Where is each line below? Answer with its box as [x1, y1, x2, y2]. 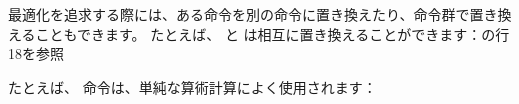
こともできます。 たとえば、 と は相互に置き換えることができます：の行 [35, 23, 510, 44]
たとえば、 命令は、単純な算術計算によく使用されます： [8, 76, 377, 97]
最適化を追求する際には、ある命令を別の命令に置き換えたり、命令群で [8, 4, 470, 24]
